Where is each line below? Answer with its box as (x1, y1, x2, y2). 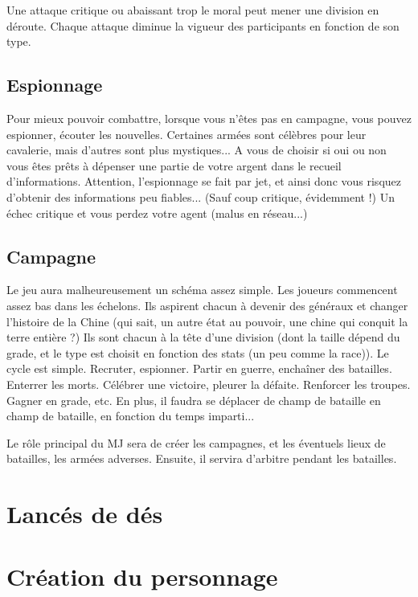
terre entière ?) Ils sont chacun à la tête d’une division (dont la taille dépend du (6, 329, 400, 346)
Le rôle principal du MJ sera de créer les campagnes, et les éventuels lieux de (6, 434, 386, 451)
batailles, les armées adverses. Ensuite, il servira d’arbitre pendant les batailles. (6, 450, 397, 467)
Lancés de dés (6, 497, 163, 530)
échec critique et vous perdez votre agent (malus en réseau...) (6, 204, 308, 221)
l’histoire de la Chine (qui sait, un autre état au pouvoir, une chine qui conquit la (6, 313, 408, 329)
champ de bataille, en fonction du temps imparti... (6, 407, 255, 424)
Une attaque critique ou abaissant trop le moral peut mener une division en (6, 2, 379, 18)
